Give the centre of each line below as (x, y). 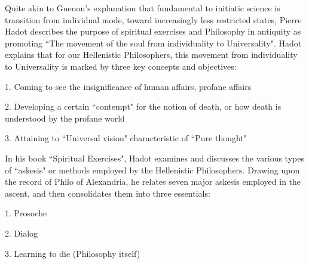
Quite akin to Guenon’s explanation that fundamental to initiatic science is (143, 8)
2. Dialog (22, 233)
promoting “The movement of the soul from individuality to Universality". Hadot (153, 43)
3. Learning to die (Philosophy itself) (73, 253)
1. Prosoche (26, 213)
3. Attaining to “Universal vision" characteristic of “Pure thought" (126, 138)
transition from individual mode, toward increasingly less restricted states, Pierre (153, 19)
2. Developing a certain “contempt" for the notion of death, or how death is (143, 106)
